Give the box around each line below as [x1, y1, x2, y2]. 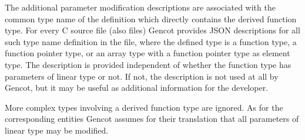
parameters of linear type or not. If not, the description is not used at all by [5, 70, 279, 82]
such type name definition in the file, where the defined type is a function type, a [5, 35, 297, 47]
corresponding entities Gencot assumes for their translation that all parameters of [5, 112, 299, 125]
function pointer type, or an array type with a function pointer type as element [5, 47, 290, 59]
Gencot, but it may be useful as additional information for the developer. [5, 81, 269, 94]
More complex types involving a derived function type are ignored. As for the [5, 101, 283, 113]
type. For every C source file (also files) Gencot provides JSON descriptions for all [5, 24, 300, 36]
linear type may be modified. [5, 124, 109, 136]
